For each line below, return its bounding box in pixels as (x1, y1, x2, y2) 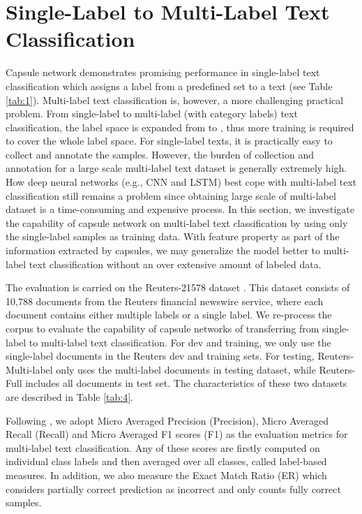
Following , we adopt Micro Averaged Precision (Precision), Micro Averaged (6, 413, 329, 427)
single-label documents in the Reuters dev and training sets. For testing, (6, 348, 315, 363)
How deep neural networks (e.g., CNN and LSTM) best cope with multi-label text (6, 175, 357, 189)
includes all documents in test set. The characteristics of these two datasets (25, 376, 347, 390)
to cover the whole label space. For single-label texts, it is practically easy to (6, 133, 333, 148)
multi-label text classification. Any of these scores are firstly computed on (6, 440, 320, 455)
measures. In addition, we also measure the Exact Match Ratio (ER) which (6, 467, 327, 482)
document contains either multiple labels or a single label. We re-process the (6, 307, 332, 322)
